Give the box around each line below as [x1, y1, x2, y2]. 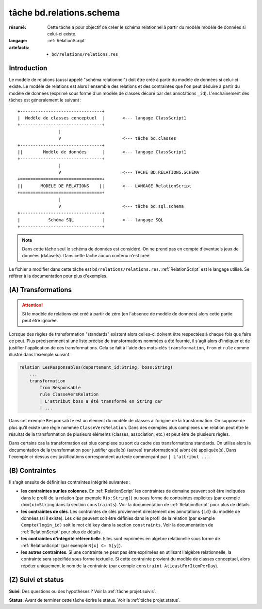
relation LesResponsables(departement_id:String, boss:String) [19, 364, 173, 370]
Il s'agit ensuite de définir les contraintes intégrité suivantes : [9, 479, 131, 485]
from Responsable [39, 385, 81, 391]
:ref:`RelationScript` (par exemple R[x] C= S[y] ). [21, 543, 122, 548]
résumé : [9, 24, 27, 30]
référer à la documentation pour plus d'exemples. [9, 273, 108, 279]
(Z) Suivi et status [9, 576, 64, 584]
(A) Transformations [9, 285, 72, 294]
